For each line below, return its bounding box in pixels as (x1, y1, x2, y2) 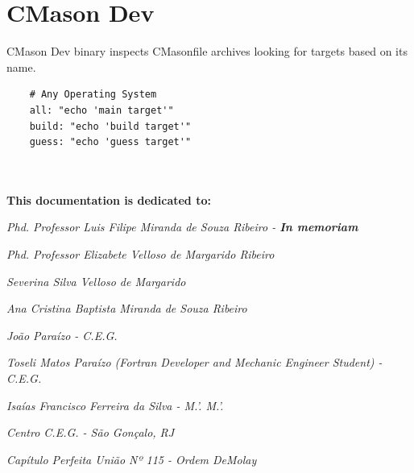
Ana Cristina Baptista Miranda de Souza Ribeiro (6, 300, 247, 317)
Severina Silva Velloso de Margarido (6, 272, 186, 289)
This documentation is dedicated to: (6, 191, 211, 208)
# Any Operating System (29, 89, 157, 101)
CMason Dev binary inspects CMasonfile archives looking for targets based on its (6, 43, 408, 60)
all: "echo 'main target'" (29, 104, 174, 116)
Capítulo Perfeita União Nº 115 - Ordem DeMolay (6, 450, 257, 467)
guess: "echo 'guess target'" (29, 136, 192, 148)
